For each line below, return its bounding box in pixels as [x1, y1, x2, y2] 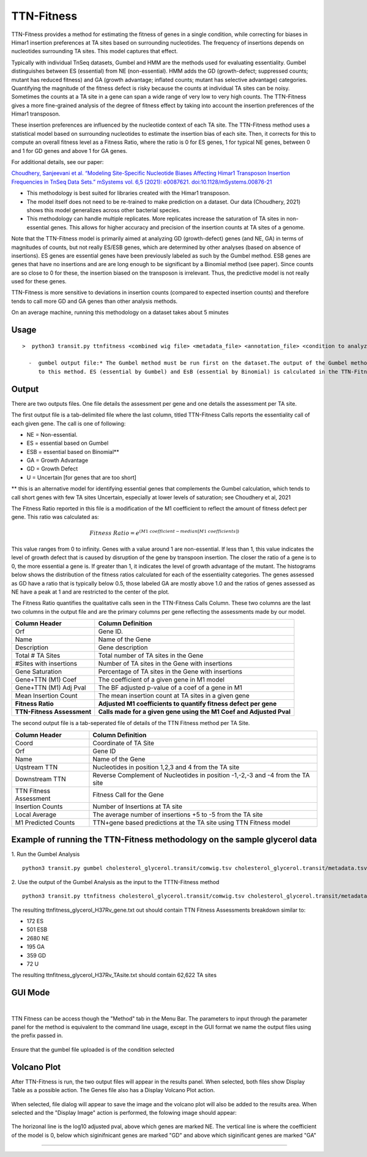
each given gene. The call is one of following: [11, 420, 126, 427]
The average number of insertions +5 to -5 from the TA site [92, 810, 263, 819]
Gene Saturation [15, 668, 62, 676]
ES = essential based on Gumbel [26, 439, 109, 447]
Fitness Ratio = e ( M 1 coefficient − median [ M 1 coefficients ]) [89, 528, 240, 537]
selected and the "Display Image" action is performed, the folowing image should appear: [11, 1109, 237, 1116]
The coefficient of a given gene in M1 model [98, 675, 224, 684]
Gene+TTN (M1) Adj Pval [15, 683, 86, 692]
